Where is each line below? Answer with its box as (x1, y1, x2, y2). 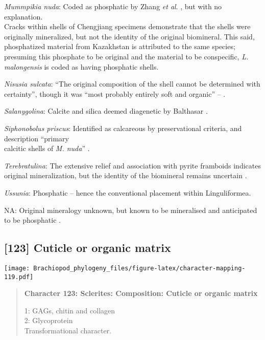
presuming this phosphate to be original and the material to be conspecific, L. (4, 51, 249, 61)
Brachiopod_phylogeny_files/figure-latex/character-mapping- (33, 264, 246, 272)
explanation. (4, 11, 43, 22)
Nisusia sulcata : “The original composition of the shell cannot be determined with (4, 78, 260, 89)
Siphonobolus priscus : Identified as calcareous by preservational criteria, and (4, 122, 242, 133)
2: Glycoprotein (24, 315, 73, 326)
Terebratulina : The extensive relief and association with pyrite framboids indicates (4, 160, 261, 171)
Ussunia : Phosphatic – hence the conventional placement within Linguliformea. (4, 187, 251, 198)
